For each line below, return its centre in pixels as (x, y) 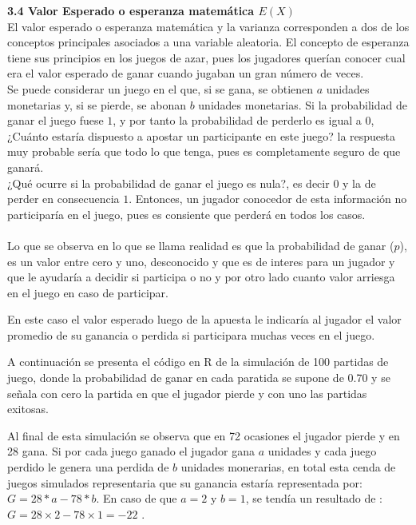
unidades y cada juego (322, 451)
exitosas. (28, 409)
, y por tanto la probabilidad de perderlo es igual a (237, 120)
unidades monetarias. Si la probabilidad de (303, 104)
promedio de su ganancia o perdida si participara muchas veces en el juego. (191, 334)
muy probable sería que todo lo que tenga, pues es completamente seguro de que (204, 151)
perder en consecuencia (63, 199)
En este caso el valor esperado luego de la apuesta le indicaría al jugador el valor (204, 319)
